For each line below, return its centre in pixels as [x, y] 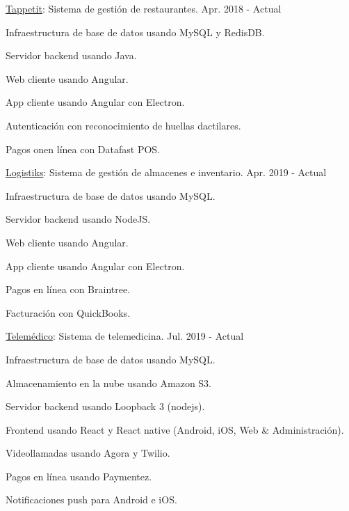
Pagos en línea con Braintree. [68, 289]
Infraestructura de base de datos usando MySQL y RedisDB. [135, 32]
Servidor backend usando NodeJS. [78, 219]
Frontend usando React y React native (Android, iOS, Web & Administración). [175, 429]
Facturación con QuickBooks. [68, 312]
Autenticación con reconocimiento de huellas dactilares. [123, 125]
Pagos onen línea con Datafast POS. [83, 149]
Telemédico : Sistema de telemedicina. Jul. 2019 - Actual [125, 336]
